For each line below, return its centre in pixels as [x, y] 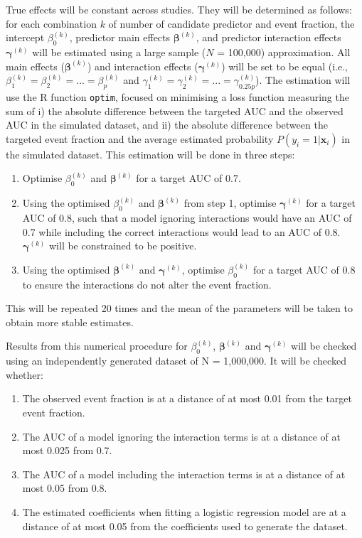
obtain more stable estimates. [70, 322]
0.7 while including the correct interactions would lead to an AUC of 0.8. [181, 231]
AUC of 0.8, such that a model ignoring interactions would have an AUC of [187, 217]
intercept [25, 37]
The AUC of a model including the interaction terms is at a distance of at [184, 474]
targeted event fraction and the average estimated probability [140, 138]
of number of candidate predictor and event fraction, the [231, 23]
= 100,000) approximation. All [284, 52]
